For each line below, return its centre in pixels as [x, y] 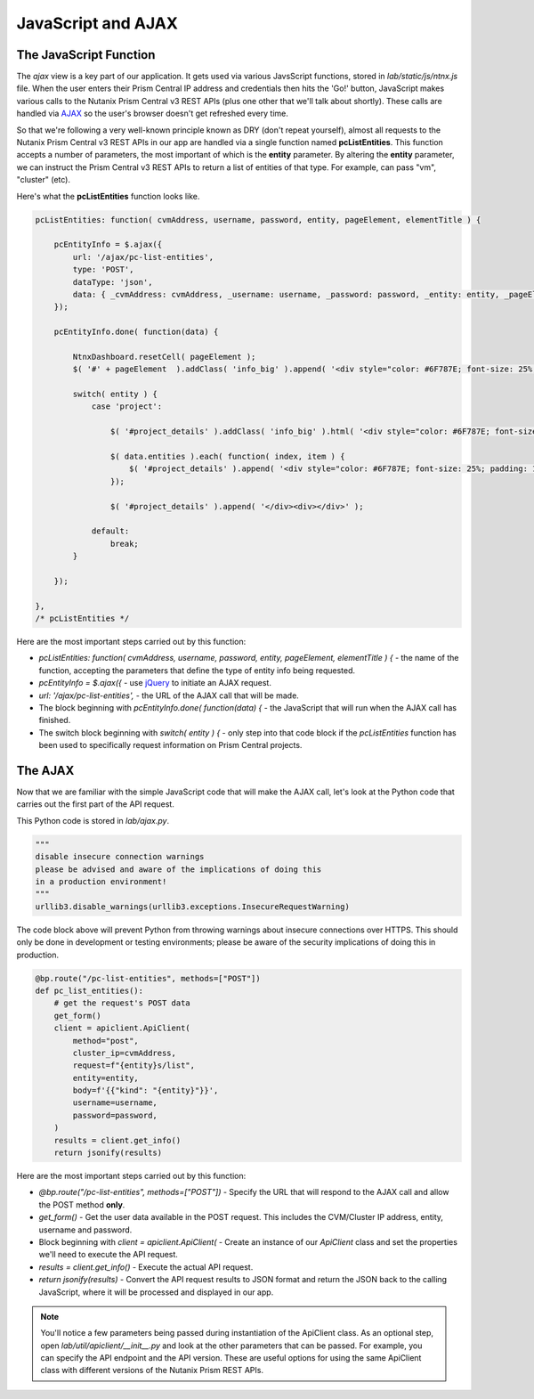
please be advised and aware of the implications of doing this [178, 869]
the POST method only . [82, 1204]
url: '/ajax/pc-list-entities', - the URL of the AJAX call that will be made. [169, 695]
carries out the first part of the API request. [96, 804]
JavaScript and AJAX [97, 23]
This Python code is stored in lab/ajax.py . [93, 820]
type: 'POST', [103, 270]
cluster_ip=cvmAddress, [125, 1053]
